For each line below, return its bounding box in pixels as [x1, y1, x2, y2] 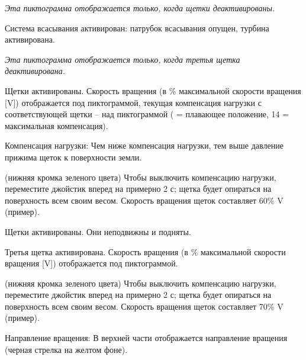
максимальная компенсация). [5, 119, 108, 131]
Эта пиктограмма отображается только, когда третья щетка [5, 53, 240, 65]
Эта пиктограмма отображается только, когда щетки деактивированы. [5, 2, 275, 14]
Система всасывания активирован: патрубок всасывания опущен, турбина [5, 21, 269, 34]
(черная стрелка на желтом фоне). [5, 343, 128, 355]
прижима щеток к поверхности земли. [5, 150, 142, 163]
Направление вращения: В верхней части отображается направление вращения [5, 332, 288, 344]
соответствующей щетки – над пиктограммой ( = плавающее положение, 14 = [5, 108, 289, 120]
